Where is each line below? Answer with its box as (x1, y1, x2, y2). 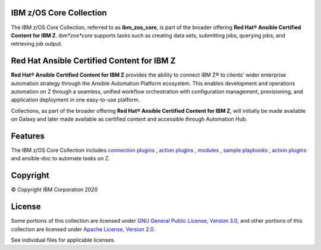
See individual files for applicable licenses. (11, 236, 116, 243)
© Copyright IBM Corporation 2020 (11, 186, 98, 193)
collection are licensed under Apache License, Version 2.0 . (11, 226, 156, 233)
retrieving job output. (11, 40, 62, 48)
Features (11, 131, 45, 141)
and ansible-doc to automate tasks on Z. (11, 155, 110, 162)
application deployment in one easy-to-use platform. (11, 96, 140, 103)
